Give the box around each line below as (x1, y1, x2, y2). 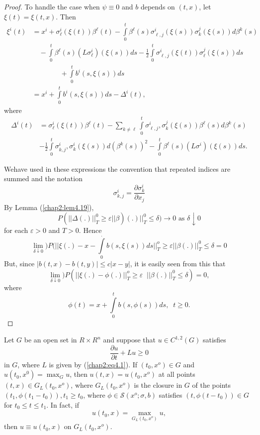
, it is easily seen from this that (130, 258, 226, 268)
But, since (4, 258, 35, 268)
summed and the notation (4, 173, 83, 184)
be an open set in (24, 334, 77, 345)
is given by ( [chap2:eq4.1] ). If (49, 359, 138, 369)
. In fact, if (46, 399, 80, 410)
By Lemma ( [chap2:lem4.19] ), (4, 202, 94, 212)
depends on (140, 1, 175, 11)
